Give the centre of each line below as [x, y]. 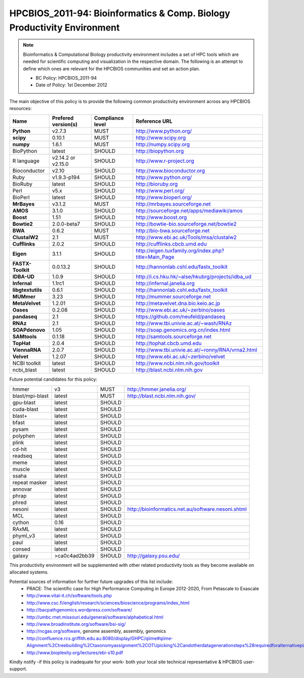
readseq [22, 456]
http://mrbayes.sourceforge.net [173, 204]
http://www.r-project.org [165, 161]
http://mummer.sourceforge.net [173, 297]
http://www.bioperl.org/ [164, 197]
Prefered [63, 118]
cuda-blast [25, 409]
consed [21, 549]
